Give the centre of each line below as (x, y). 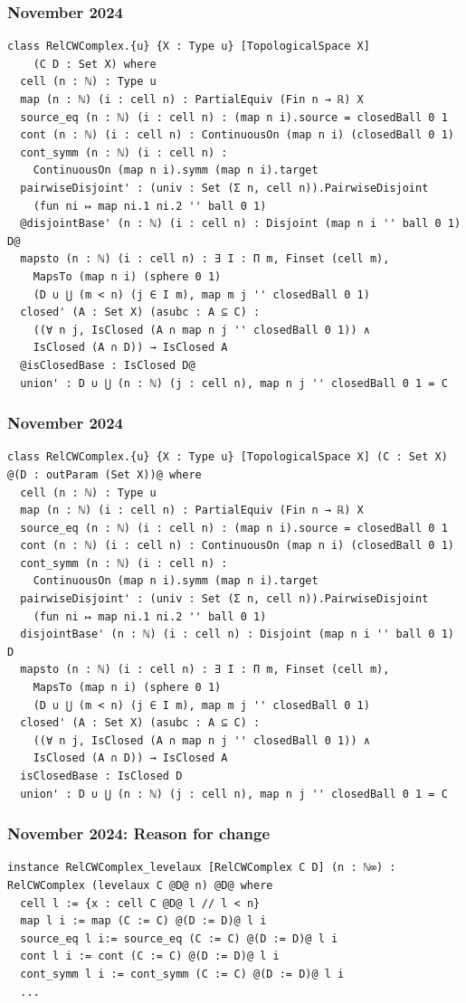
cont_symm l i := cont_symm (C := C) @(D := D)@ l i (182, 974)
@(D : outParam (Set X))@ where (105, 474)
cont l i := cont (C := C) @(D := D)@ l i (150, 956)
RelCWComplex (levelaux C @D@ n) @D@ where (140, 885)
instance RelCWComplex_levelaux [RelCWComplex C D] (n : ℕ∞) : (202, 868)
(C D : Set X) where (95, 64)
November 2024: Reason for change (139, 833)
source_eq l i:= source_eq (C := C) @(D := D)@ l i (179, 938)
